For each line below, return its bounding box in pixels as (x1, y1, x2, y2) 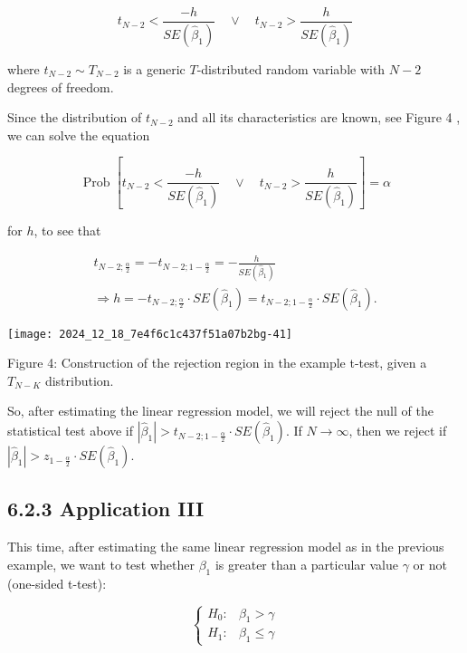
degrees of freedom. (7, 77, 114, 96)
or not (413, 554, 447, 573)
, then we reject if (348, 421, 447, 440)
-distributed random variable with (196, 59, 386, 78)
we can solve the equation (7, 125, 150, 144)
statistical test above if (7, 421, 134, 440)
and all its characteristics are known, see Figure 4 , (177, 108, 461, 127)
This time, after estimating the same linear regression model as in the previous (7, 537, 444, 556)
